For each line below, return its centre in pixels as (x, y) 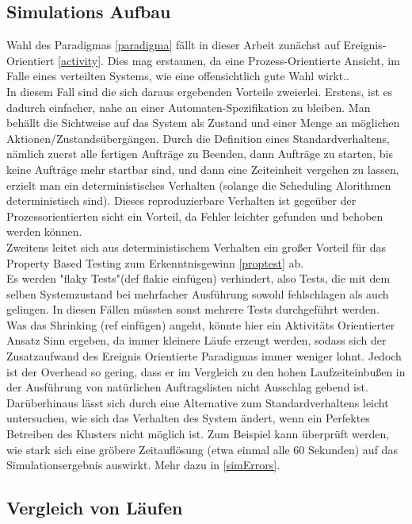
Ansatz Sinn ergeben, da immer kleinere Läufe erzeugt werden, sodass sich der (196, 340)
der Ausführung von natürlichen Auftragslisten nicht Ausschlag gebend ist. (187, 387)
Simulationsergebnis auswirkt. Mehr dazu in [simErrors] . (143, 465)
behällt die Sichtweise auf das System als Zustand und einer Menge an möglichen (203, 123)
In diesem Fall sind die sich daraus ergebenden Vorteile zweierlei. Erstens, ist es (200, 91)
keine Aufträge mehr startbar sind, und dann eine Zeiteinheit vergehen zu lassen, (203, 169)
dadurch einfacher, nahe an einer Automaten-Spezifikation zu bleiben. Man (189, 107)
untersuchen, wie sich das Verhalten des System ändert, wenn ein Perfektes (188, 418)
